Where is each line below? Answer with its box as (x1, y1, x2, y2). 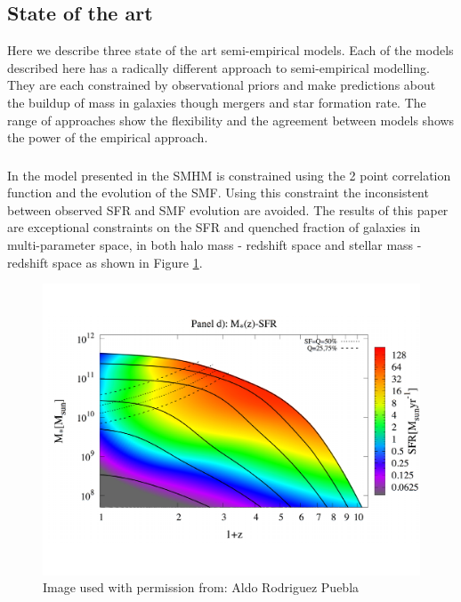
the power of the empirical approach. (7, 128, 208, 147)
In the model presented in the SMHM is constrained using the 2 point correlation (7, 165, 451, 184)
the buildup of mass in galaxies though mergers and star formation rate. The (7, 92, 426, 111)
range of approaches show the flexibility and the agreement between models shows (7, 110, 455, 129)
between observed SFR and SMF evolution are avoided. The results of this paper (7, 200, 449, 219)
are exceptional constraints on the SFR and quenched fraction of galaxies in (7, 218, 421, 237)
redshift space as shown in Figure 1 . (7, 253, 203, 271)
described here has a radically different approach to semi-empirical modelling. (7, 58, 430, 76)
